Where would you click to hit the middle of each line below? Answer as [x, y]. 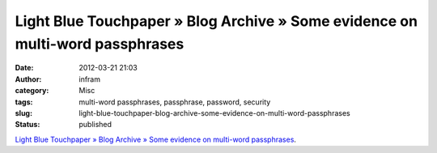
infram [90, 79]
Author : [28, 79]
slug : [23, 113]
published [95, 125]
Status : [28, 125]
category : [32, 91]
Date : [24, 68]
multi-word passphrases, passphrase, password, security [175, 102]
